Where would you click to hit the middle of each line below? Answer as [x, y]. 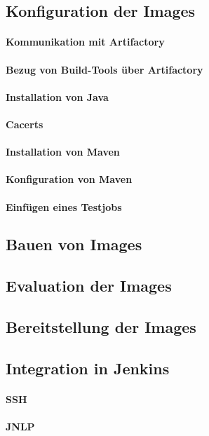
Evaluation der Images [89, 286]
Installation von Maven [63, 152]
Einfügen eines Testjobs [64, 206]
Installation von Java [57, 96]
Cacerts [25, 124]
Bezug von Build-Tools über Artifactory [104, 69]
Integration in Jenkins [88, 368]
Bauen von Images [74, 244]
